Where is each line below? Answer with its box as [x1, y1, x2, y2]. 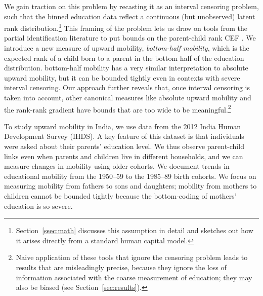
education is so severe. [4, 200, 73, 211]
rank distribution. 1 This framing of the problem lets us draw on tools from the [4, 21, 247, 33]
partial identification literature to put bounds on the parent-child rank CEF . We [4, 32, 256, 43]
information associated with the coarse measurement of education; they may [16, 272, 252, 282]
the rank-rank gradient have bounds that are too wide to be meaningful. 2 [4, 102, 231, 115]
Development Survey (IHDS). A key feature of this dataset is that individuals [4, 131, 244, 141]
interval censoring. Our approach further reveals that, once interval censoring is [4, 82, 250, 93]
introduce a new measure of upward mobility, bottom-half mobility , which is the [4, 43, 249, 53]
